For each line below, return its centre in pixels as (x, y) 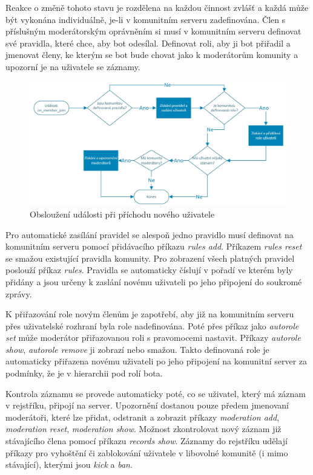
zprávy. (19, 293)
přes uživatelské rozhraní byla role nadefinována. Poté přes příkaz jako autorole (152, 325)
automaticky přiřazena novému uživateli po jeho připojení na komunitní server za (156, 361)
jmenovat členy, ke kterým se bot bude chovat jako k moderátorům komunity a (152, 55)
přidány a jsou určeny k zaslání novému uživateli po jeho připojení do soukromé (154, 281)
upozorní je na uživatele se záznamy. (73, 66)
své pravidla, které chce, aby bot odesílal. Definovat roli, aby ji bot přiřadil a (148, 43)
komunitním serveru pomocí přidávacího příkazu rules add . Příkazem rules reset (154, 246)
